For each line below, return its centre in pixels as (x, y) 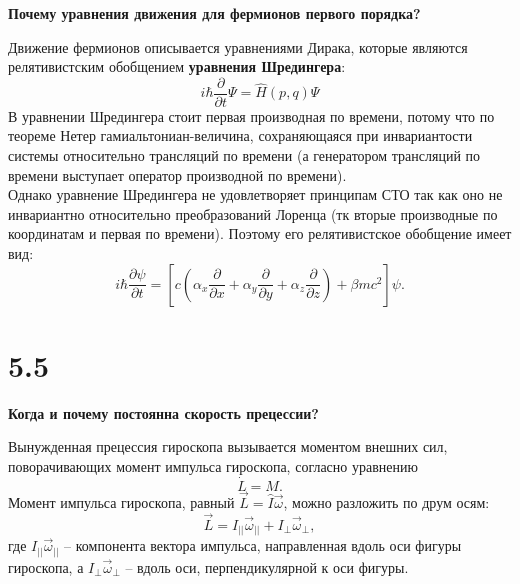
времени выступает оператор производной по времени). (177, 174)
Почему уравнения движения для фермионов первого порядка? (214, 13)
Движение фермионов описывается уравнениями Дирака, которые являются (238, 46)
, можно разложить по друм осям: (386, 501)
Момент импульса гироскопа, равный (121, 501)
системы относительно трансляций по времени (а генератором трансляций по (244, 155)
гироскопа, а (46, 566)
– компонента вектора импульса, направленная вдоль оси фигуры (263, 545)
